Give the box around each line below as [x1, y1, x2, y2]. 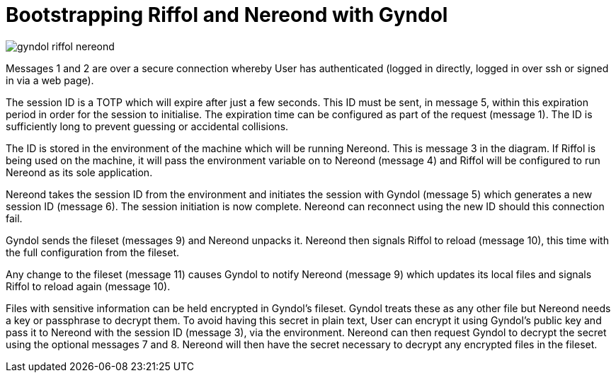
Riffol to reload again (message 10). [6, 280, 171, 292]
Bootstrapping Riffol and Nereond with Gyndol [6, 3, 448, 27]
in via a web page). [6, 74, 94, 86]
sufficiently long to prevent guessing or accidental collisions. [6, 120, 289, 132]
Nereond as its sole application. [6, 166, 153, 178]
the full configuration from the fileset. [6, 246, 180, 258]
